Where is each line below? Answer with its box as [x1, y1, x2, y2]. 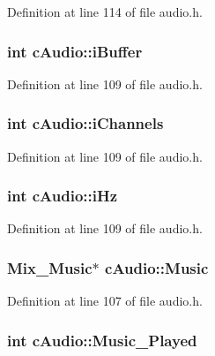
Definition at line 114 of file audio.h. [7, 3, 203, 20]
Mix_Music [7, 256, 93, 278]
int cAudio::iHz [7, 185, 118, 207]
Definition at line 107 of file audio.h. [7, 292, 203, 310]
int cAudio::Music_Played [7, 329, 197, 351]
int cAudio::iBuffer [7, 40, 143, 62]
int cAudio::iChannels [7, 112, 164, 134]
